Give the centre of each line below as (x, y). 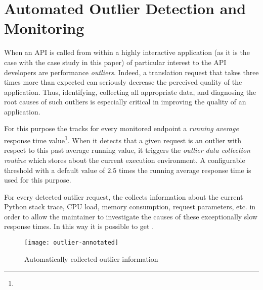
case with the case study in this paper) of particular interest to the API (115, 62)
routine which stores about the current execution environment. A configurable (125, 160)
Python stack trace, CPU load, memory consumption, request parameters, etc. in (130, 207)
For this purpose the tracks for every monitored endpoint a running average (121, 128)
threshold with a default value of (55, 170)
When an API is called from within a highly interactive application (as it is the (127, 52)
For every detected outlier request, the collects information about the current (124, 196)
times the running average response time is (185, 170)
